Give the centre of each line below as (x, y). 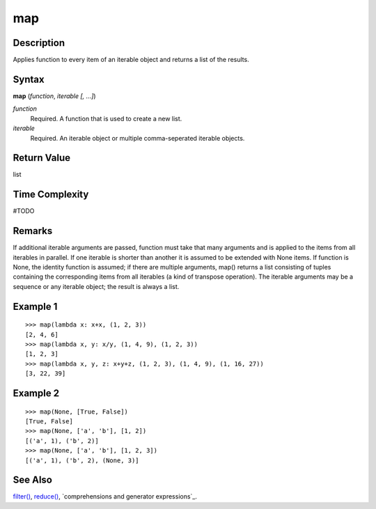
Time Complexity (51, 195)
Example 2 (36, 393)
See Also (32, 480)
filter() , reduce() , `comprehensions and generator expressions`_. (105, 496)
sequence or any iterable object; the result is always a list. (96, 286)
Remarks (33, 231)
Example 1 (35, 306)
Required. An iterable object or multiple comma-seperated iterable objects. (138, 138)
